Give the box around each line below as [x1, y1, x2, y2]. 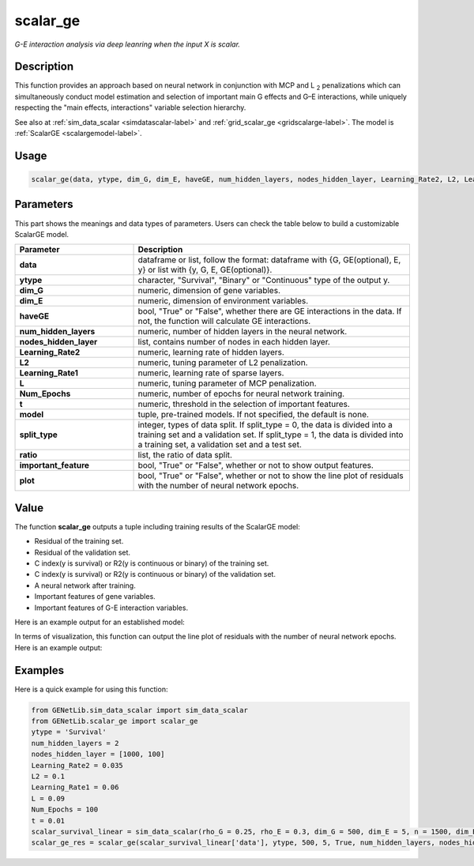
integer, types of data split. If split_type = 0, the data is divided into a [137, 420, 393, 431]
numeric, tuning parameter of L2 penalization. [137, 357, 308, 368]
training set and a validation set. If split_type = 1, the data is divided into [137, 429, 404, 440]
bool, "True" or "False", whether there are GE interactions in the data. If [137, 306, 402, 317]
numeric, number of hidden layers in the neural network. [137, 326, 348, 337]
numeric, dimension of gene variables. [137, 285, 280, 296]
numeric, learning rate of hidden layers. [137, 347, 284, 358]
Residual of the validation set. [34, 548, 130, 557]
